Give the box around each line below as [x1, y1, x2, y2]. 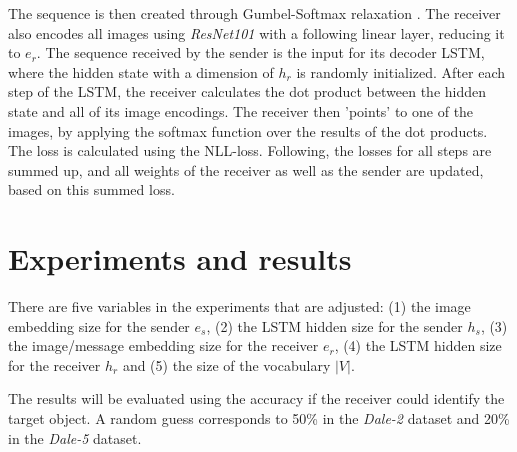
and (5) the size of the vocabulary [122, 354, 331, 375]
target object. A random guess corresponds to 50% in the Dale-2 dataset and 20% [8, 408, 510, 429]
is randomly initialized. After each [296, 61, 506, 82]
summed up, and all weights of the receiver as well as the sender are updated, [8, 159, 484, 180]
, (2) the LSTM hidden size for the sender [206, 315, 463, 336]
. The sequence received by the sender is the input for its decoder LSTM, [36, 42, 485, 63]
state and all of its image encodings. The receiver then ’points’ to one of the [8, 100, 474, 121]
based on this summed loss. [8, 179, 175, 200]
